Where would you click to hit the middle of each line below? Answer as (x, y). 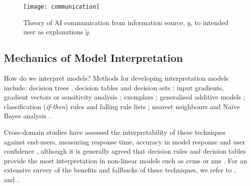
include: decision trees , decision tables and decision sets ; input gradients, (114, 87)
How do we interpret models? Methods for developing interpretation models (116, 78)
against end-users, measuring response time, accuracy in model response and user (125, 141)
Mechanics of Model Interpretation (94, 58)
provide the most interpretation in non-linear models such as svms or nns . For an (125, 160)
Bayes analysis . (27, 116)
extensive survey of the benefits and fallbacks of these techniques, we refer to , (120, 170)
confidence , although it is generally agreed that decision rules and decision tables (125, 151)
